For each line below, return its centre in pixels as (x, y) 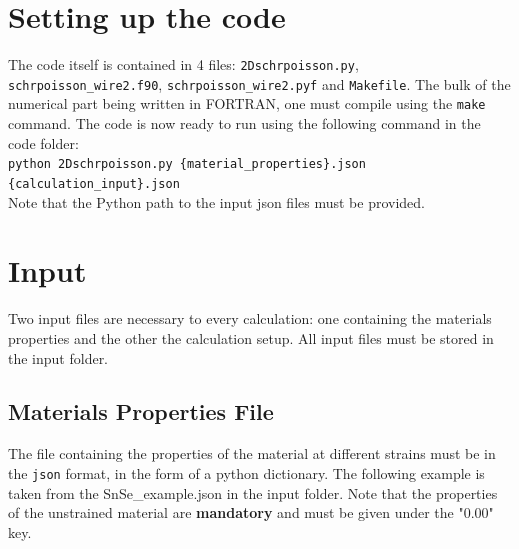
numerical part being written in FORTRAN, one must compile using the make (247, 103)
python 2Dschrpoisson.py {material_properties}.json (187, 164)
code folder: (43, 142)
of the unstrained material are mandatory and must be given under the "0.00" (251, 512)
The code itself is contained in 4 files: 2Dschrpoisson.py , (183, 64)
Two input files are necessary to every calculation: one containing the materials (250, 318)
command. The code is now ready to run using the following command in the (244, 123)
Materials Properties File (141, 411)
